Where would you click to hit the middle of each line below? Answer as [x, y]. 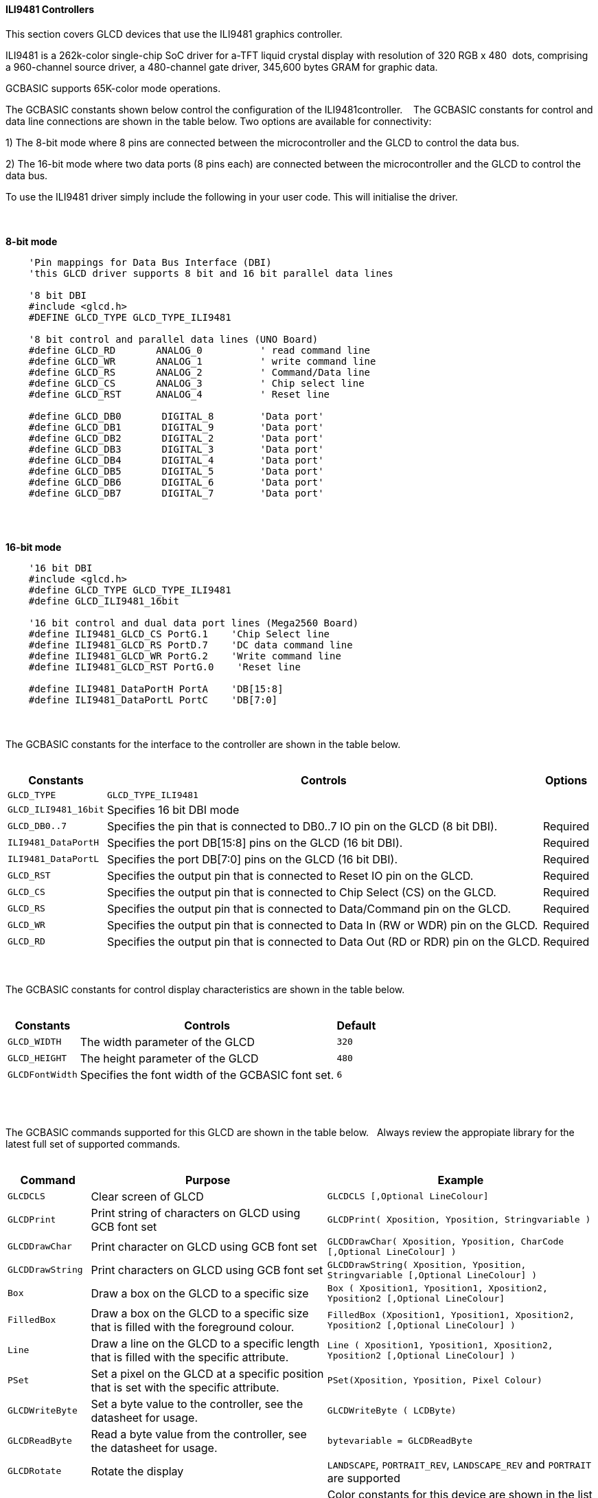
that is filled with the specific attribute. [190, 1357]
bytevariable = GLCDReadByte [400, 1441]
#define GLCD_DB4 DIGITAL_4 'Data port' [176, 460]
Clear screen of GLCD [147, 1196]
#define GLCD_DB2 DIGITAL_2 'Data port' [176, 438]
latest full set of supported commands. [93, 1144]
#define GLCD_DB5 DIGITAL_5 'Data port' [176, 471]
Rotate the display [137, 1471]
